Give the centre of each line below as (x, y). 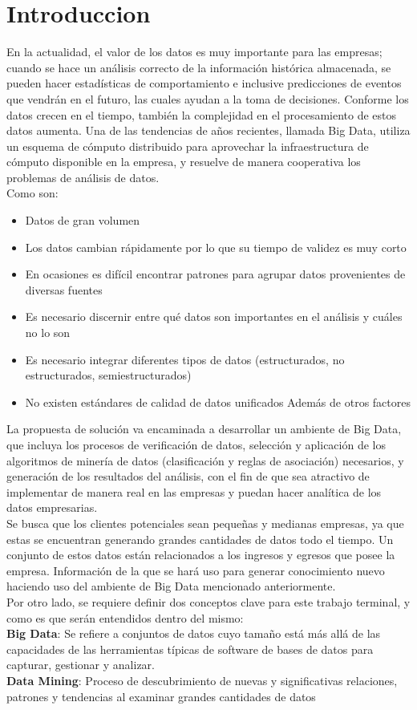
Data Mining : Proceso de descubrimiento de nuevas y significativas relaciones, (202, 680)
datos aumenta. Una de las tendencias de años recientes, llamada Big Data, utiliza (208, 130)
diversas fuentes (64, 289)
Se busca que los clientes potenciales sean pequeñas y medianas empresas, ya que (205, 523)
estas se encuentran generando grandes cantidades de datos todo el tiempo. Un (200, 539)
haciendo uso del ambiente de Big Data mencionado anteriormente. (171, 586)
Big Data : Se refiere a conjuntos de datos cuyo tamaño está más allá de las (194, 633)
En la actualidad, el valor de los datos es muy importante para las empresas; (194, 52)
